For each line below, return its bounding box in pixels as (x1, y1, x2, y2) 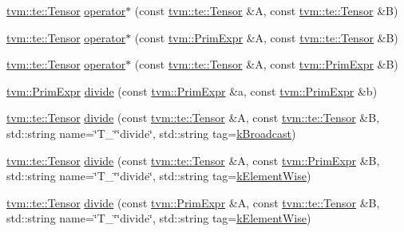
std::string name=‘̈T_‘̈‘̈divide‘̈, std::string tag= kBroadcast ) (6, 124, 296, 141)
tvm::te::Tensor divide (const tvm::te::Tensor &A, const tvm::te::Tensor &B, (6, 109, 380, 126)
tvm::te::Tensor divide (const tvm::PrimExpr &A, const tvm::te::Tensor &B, (6, 194, 380, 210)
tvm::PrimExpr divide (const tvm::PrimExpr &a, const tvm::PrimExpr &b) (6, 82, 378, 99)
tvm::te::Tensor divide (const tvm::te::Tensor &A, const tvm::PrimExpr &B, (6, 151, 380, 168)
